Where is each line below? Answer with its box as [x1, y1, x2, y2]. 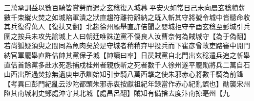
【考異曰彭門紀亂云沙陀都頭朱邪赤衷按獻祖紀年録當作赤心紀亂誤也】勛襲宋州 [4, 78, 250, 88]
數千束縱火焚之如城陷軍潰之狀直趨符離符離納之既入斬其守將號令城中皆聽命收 [4, 12, 250, 22]
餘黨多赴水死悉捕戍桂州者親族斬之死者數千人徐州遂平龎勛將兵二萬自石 [24, 59, 250, 69]
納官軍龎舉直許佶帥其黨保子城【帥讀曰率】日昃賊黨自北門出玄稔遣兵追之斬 [4, 50, 243, 60]
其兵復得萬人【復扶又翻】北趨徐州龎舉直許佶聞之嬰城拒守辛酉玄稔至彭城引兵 [4, 21, 250, 32]
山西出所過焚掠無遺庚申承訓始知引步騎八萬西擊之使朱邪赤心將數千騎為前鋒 [4, 69, 243, 79]
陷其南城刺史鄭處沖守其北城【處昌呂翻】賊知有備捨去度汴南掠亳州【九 [4, 88, 230, 98]
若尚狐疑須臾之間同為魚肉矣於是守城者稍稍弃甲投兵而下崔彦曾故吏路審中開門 [4, 40, 250, 50]
